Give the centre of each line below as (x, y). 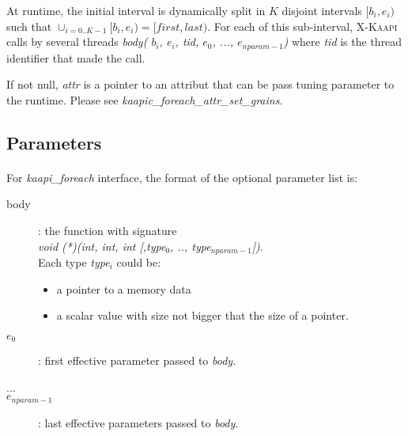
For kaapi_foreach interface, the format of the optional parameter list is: (182, 177)
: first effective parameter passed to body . (137, 360)
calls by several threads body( (77, 42)
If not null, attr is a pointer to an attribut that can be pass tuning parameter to (200, 84)
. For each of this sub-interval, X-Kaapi (302, 26)
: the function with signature (108, 230)
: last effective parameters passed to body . (138, 422)
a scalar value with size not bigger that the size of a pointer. (202, 315)
